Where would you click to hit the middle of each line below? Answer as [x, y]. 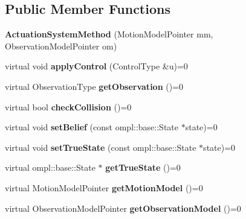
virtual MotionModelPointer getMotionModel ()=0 [104, 187]
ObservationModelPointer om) [61, 46]
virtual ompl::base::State [50, 167]
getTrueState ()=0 [143, 167]
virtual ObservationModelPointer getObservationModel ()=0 [123, 208]
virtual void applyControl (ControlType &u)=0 [96, 66]
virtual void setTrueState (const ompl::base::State [101, 147]
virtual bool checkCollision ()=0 [68, 106]
